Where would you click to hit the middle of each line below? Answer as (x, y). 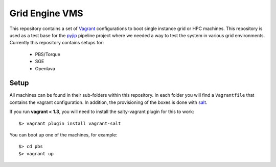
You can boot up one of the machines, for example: (63, 134)
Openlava (45, 68)
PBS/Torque (48, 54)
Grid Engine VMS (47, 13)
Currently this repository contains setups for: (57, 43)
